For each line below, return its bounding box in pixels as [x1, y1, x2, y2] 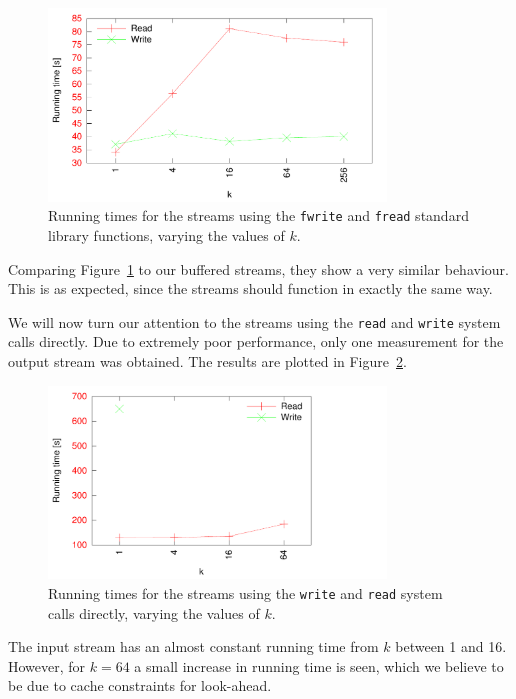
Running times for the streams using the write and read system [48, 583, 443, 603]
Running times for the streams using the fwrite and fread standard [48, 205, 469, 226]
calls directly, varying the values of [48, 602, 260, 623]
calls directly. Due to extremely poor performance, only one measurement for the [8, 331, 504, 352]
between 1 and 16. [395, 636, 507, 657]
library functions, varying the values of [48, 225, 285, 246]
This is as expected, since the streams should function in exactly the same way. [8, 278, 493, 299]
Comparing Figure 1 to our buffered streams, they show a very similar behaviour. [8, 258, 509, 279]
